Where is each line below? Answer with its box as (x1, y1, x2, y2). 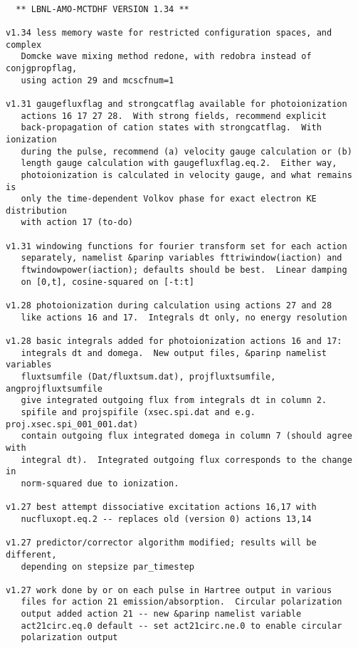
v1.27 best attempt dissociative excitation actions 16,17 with (6, 502, 317, 513)
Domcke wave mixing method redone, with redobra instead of (21, 51, 312, 62)
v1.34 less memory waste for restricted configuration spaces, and (6, 27, 332, 38)
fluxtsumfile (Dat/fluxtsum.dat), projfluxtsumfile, (21, 372, 276, 382)
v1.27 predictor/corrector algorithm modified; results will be (6, 538, 317, 548)
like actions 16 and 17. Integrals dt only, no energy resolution (21, 312, 347, 323)
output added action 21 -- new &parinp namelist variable (21, 609, 302, 620)
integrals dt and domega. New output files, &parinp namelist (21, 347, 327, 358)
